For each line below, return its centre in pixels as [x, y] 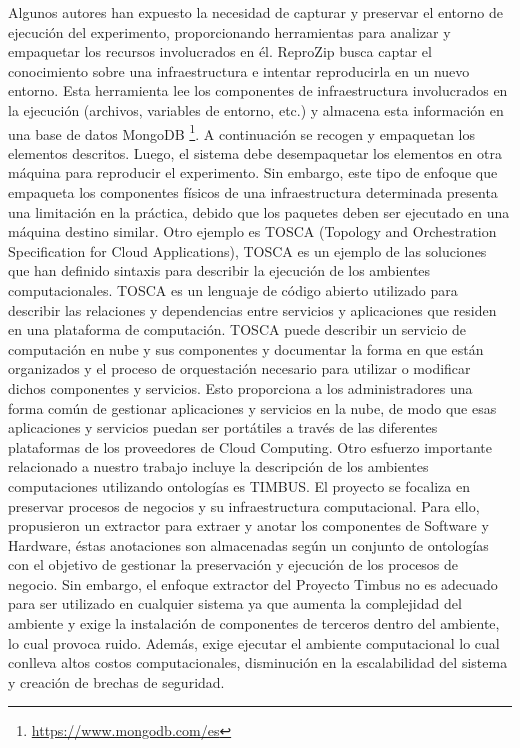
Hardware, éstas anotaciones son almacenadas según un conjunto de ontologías [248, 544]
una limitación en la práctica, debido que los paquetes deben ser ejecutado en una [259, 211]
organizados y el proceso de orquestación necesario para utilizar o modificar [239, 368]
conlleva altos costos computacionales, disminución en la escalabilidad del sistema [258, 662]
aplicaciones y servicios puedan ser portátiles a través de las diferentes [223, 427]
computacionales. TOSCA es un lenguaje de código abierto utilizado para [233, 289]
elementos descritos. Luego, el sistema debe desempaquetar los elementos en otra [255, 152]
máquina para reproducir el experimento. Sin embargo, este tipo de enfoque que [253, 172]
